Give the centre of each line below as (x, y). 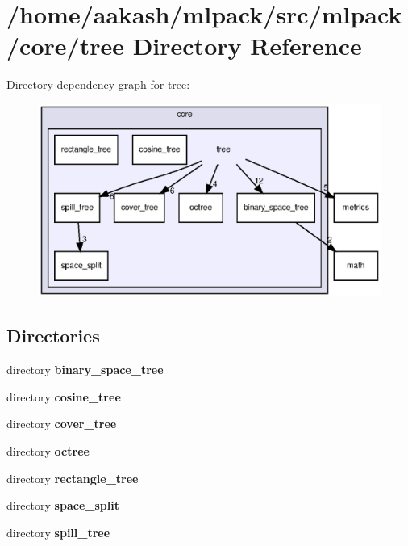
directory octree (48, 450)
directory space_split (63, 505)
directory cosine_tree (64, 396)
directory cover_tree (62, 424)
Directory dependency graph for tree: (98, 84)
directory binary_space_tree (85, 370)
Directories (53, 336)
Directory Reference (247, 46)
